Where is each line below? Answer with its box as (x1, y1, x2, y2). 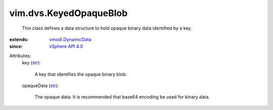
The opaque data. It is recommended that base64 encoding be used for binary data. (34, 94, 210, 100)
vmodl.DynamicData (49, 36, 92, 42)
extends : (9, 36, 29, 42)
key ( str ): (22, 60, 41, 66)
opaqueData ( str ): (22, 82, 59, 88)
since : (9, 43, 23, 50)
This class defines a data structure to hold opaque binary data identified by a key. (22, 25, 192, 31)
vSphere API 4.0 (49, 43, 83, 50)
